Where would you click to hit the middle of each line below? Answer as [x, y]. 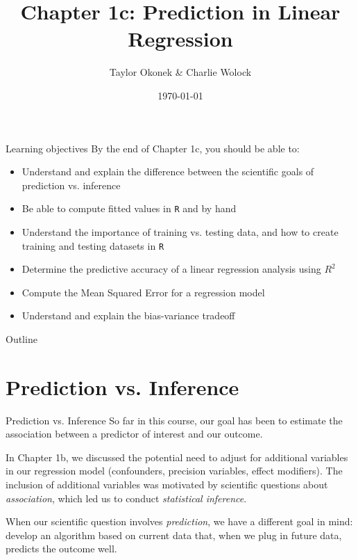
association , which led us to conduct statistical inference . [126, 498]
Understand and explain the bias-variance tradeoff [128, 315]
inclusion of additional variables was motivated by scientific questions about [167, 485]
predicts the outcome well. [61, 549]
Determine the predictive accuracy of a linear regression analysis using [171, 269]
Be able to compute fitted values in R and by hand [129, 208]
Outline [22, 338]
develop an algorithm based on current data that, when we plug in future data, [174, 535]
